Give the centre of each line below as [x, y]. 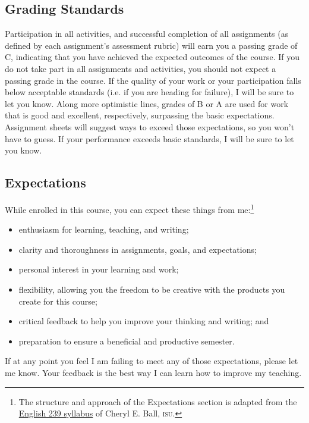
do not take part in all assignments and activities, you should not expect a [141, 68]
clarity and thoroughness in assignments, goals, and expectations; [138, 249]
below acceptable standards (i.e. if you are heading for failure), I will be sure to [149, 92]
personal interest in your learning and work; [99, 269]
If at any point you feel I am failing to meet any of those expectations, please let [152, 361]
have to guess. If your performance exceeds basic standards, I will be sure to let [149, 138]
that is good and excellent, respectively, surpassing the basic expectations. [140, 115]
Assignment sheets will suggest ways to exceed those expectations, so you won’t [150, 126]
